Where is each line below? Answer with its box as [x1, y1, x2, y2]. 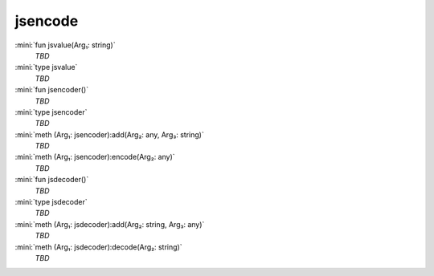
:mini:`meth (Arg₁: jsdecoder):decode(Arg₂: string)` [14, 241, 182, 252]
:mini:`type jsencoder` [14, 107, 88, 116]
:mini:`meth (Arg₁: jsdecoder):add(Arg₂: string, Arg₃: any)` [14, 219, 205, 229]
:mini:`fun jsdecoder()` [14, 175, 89, 185]
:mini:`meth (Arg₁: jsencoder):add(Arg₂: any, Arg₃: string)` [14, 129, 204, 140]
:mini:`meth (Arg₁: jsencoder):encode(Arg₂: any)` [14, 152, 176, 162]
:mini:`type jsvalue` [14, 63, 78, 72]
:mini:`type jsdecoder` [14, 197, 88, 207]
